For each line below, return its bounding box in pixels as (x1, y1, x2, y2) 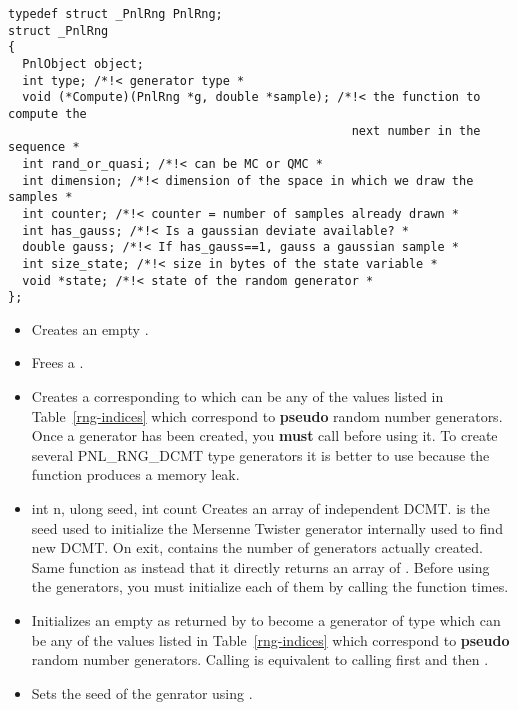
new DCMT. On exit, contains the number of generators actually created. (31, 537, 484, 558)
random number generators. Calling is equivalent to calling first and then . (31, 649, 489, 670)
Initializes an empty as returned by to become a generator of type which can (31, 609, 501, 630)
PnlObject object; (22, 56, 145, 71)
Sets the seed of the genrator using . (31, 682, 253, 703)
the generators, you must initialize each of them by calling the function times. (31, 576, 509, 597)
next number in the (351, 123, 481, 138)
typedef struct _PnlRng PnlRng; (8, 7, 223, 21)
